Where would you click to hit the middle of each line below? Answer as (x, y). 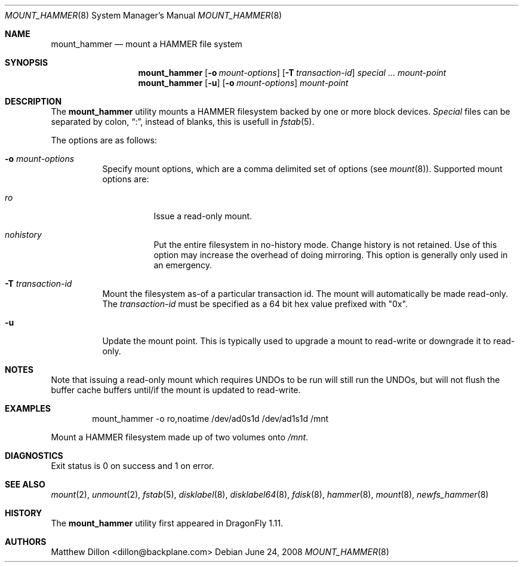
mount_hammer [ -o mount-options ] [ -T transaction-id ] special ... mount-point (292, 73)
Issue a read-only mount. (203, 216)
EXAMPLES (28, 408)
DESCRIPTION (33, 101)
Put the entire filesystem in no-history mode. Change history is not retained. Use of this (325, 245)
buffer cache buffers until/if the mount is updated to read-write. (176, 390)
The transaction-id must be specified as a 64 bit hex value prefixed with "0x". (255, 304)
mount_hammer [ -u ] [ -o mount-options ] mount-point (243, 83)
